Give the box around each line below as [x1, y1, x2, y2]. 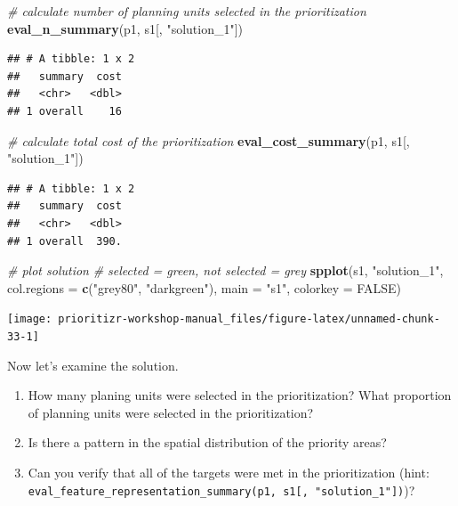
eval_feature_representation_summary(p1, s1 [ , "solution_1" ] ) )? [28, 480, 415, 499]
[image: [7, 313, 52, 326]
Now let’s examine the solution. [7, 355, 179, 374]
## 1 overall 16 [7, 104, 122, 118]
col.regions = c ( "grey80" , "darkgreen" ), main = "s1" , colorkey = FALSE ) [7, 278, 401, 297]
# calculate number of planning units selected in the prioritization [7, 2, 366, 20]
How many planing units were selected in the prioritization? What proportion [28, 386, 452, 404]
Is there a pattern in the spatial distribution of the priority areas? [28, 433, 387, 452]
